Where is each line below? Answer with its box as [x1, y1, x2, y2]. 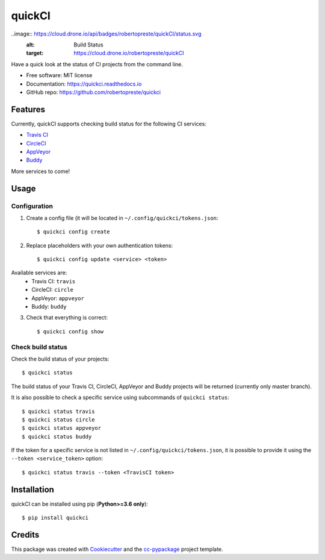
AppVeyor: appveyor [31, 294, 84, 301]
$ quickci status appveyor [22, 425, 102, 432]
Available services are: [11, 269, 67, 277]
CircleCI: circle [31, 286, 73, 294]
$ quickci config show [37, 328, 104, 335]
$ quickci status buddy [22, 433, 92, 440]
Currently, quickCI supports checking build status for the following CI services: [11, 120, 207, 127]
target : [26, 49, 44, 57]
